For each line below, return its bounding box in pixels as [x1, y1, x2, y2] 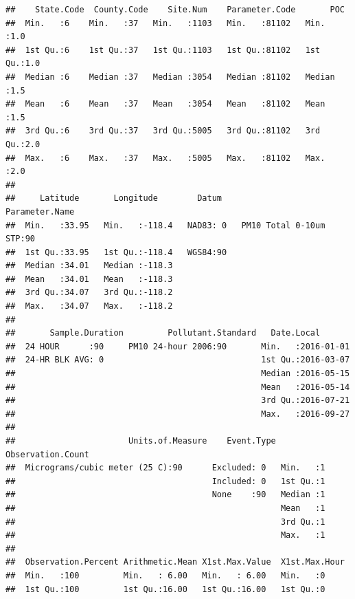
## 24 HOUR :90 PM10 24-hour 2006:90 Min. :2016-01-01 [5, 341, 350, 351]
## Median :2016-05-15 [5, 369, 350, 379]
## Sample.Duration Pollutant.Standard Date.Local [5, 328, 321, 338]
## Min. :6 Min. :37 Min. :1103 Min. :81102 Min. [5, 18, 325, 28]
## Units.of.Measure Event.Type [5, 436, 276, 446]
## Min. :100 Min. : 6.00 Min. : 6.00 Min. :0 [5, 570, 325, 580]
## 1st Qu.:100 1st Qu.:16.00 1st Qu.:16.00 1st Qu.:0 [5, 584, 325, 594]
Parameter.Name [5, 206, 75, 217]
